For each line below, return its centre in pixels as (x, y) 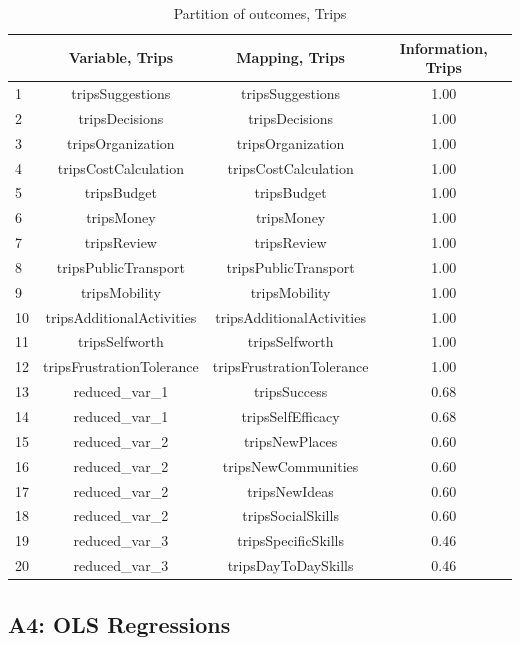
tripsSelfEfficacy (290, 416)
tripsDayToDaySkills (290, 565)
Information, (443, 47)
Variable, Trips (121, 57)
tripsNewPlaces (290, 440)
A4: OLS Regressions (119, 623)
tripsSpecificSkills (290, 540)
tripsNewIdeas (290, 490)
